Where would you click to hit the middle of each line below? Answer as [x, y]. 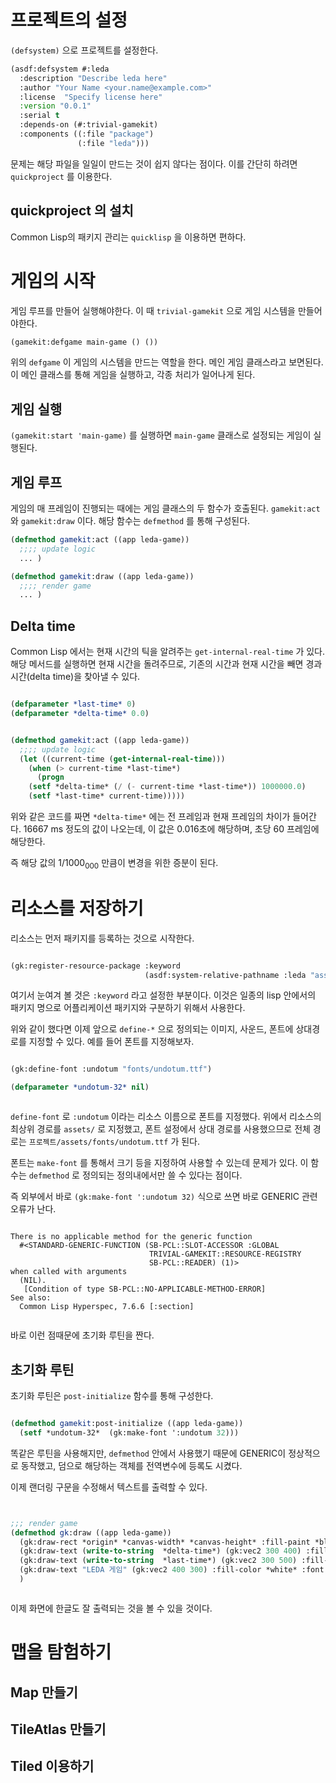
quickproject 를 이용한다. [61, 176]
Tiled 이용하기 [52, 1766]
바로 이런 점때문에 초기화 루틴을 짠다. [82, 1335]
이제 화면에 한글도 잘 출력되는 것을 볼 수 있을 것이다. [111, 1608]
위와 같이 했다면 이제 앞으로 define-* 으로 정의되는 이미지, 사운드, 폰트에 [152, 1029]
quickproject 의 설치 [72, 211]
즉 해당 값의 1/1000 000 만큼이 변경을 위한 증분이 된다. [114, 864]
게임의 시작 [53, 280]
